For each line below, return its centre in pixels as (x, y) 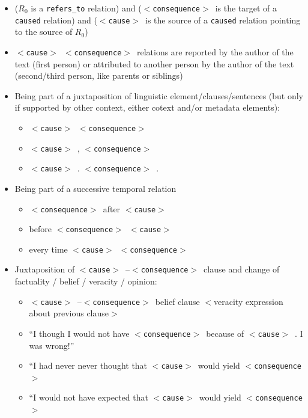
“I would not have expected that (89, 397)
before (40, 229)
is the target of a (246, 8)
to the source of (44, 32)
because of (225, 333)
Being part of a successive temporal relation (95, 188)
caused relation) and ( (56, 20)
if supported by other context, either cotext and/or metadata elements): (147, 107)
